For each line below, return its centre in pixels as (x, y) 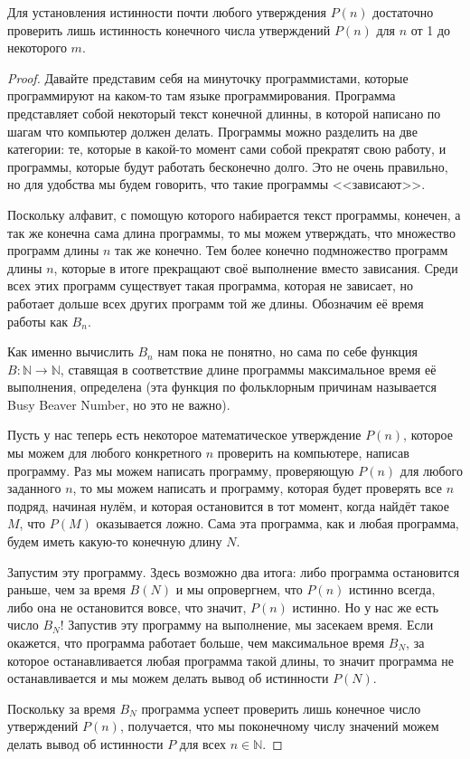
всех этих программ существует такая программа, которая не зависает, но (210, 285)
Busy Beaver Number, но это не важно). (119, 404)
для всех (203, 743)
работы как (38, 321)
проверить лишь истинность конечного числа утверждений (169, 29)
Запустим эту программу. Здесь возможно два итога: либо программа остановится (234, 571)
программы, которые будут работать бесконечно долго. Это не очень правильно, (228, 166)
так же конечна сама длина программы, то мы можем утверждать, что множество (231, 232)
